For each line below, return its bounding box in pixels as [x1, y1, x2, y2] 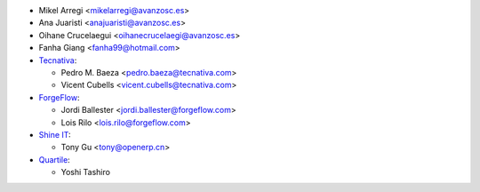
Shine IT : [38, 129, 71, 140]
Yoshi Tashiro [60, 167, 111, 178]
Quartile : [38, 154, 70, 164]
